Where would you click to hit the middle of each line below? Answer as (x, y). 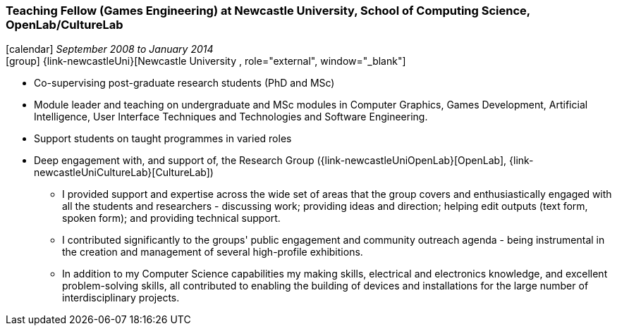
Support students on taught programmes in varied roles (163, 139)
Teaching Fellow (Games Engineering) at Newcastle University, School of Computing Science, (268, 11)
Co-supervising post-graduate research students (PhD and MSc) (184, 83)
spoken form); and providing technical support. (171, 218)
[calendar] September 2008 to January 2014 (110, 49)
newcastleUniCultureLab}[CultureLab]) (124, 173)
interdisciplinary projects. (121, 298)
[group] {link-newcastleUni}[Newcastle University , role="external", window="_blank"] (206, 61)
